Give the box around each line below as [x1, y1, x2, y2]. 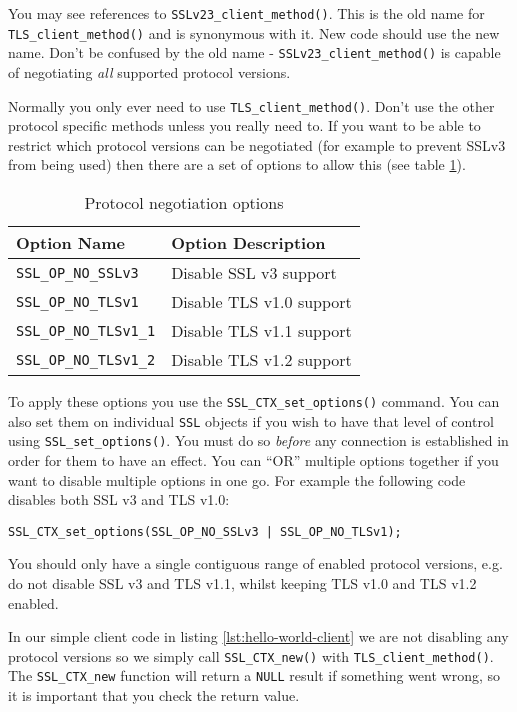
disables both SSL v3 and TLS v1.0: [8, 489, 230, 510]
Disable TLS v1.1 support [171, 319, 352, 342]
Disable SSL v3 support [171, 261, 337, 284]
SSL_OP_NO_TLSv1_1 [16, 322, 156, 339]
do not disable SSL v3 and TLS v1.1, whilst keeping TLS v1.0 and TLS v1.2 [8, 573, 477, 593]
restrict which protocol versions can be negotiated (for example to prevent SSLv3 [8, 134, 506, 155]
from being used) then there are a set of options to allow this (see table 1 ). [8, 154, 466, 175]
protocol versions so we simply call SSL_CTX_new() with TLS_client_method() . [8, 645, 494, 666]
